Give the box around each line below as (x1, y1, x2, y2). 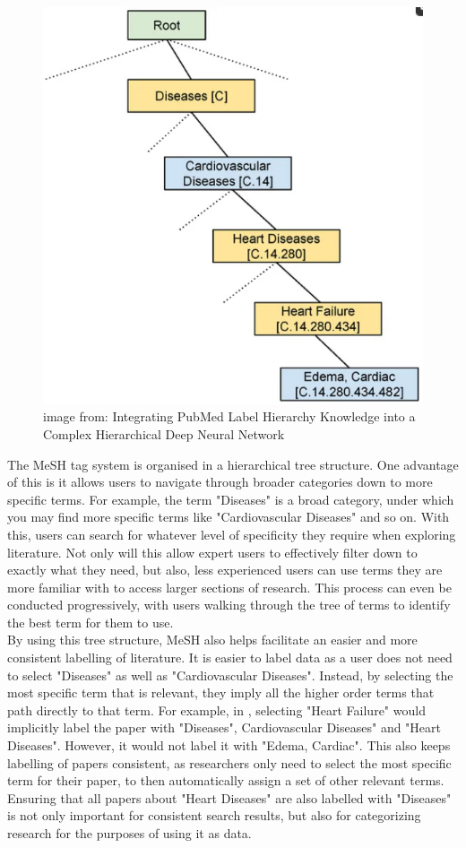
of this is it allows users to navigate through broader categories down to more (7, 472, 433, 491)
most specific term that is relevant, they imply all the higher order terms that (7, 683, 435, 702)
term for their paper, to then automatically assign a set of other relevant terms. (7, 771, 444, 790)
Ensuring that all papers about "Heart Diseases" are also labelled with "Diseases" (7, 788, 452, 807)
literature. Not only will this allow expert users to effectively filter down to (7, 542, 418, 561)
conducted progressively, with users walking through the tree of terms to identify (7, 595, 451, 614)
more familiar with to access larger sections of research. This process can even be (7, 577, 452, 596)
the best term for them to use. (7, 612, 174, 631)
